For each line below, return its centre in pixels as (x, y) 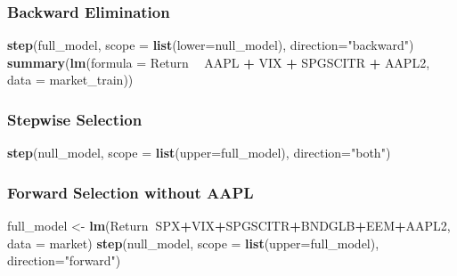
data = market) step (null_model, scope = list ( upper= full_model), (193, 243)
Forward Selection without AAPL (131, 192)
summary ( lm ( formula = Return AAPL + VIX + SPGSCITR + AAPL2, (219, 62)
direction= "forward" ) (64, 260)
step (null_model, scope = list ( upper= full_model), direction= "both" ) (199, 153)
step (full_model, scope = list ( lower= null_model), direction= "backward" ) (211, 45)
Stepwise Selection (75, 119)
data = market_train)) (70, 80)
